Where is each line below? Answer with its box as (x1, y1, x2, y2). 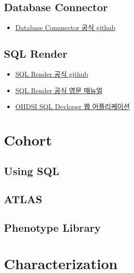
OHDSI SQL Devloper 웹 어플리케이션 (15, 101, 130, 112)
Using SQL (4, 163, 60, 178)
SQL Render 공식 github (15, 69, 89, 79)
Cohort (4, 129, 52, 149)
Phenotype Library (4, 220, 101, 235)
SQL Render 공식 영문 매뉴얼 (15, 85, 103, 95)
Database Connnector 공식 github (15, 22, 116, 32)
